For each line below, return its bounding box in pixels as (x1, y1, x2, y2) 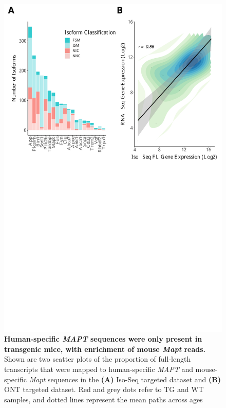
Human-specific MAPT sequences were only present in (4, 333, 202, 344)
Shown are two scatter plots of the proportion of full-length (4, 353, 191, 364)
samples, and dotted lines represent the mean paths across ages (4, 394, 203, 404)
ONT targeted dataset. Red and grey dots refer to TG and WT (4, 384, 204, 395)
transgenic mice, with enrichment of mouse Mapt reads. (4, 343, 206, 354)
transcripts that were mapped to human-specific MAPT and (4, 363, 193, 374)
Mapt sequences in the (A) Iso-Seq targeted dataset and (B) (29, 374, 221, 384)
